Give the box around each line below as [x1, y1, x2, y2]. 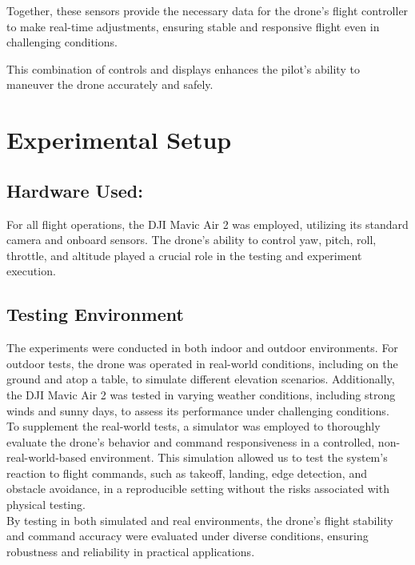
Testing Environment [6, 302, 184, 327]
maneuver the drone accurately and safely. [6, 76, 213, 93]
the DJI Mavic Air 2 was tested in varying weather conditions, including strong [6, 386, 396, 403]
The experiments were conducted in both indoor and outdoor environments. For [6, 339, 398, 356]
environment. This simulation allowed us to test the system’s [90, 449, 388, 466]
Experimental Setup [6, 123, 232, 156]
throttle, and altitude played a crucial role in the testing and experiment [6, 246, 362, 263]
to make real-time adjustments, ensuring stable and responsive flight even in [6, 18, 380, 34]
